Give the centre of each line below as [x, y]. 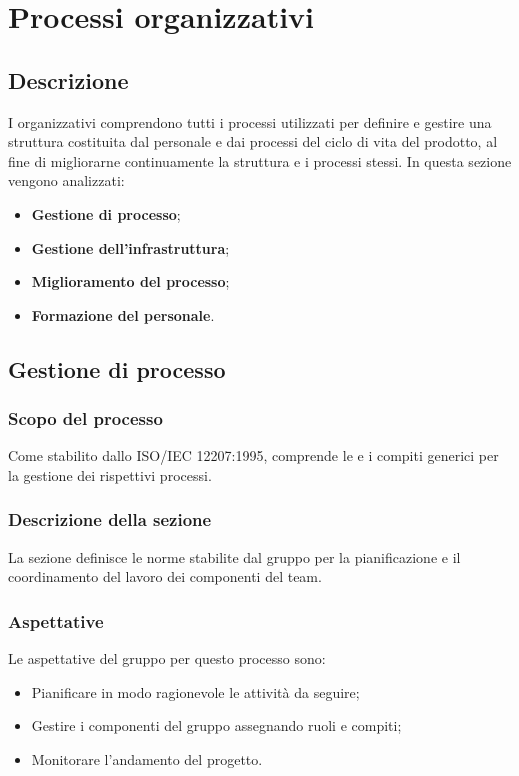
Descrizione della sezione [110, 519]
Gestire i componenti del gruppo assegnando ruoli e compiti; [216, 725]
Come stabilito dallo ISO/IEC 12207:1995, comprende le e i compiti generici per [253, 455]
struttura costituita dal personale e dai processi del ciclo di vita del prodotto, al [253, 141]
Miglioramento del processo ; [130, 281]
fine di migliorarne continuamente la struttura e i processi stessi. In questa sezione [260, 160]
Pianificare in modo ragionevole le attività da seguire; [195, 691]
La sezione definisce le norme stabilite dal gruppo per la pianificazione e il [234, 556]
